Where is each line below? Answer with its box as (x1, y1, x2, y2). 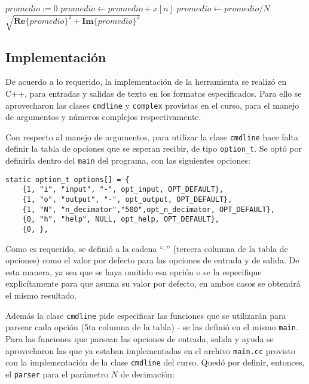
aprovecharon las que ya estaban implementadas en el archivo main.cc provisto (5, 344, 295, 357)
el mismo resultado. (5, 289, 77, 302)
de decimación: (120, 367, 175, 380)
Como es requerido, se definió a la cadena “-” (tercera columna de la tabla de (5, 242, 288, 254)
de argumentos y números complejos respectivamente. (5, 110, 201, 123)
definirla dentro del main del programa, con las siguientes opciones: (5, 154, 250, 167)
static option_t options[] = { (5, 175, 130, 184)
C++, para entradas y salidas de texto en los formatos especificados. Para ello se (5, 87, 302, 99)
